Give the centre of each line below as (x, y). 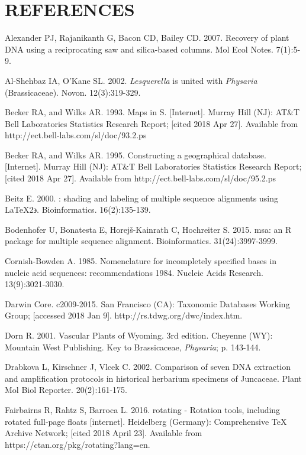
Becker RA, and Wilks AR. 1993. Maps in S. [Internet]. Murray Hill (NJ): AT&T (152, 112)
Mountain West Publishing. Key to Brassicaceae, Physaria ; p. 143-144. (133, 347)
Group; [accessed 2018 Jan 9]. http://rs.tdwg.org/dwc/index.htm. (124, 315)
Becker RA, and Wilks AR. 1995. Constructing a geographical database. (136, 155)
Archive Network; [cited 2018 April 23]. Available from (104, 433)
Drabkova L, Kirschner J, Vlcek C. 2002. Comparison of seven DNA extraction (148, 367)
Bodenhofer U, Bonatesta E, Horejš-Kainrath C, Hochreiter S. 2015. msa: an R (148, 229)
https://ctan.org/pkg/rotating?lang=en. (78, 444)
